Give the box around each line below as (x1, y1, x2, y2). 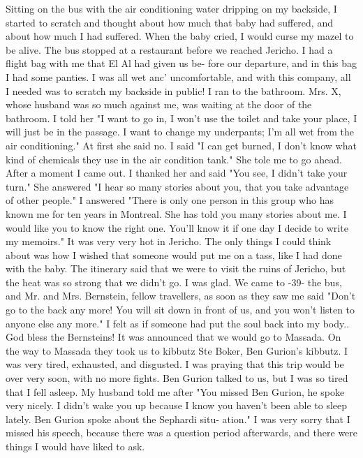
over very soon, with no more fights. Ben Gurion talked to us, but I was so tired (6, 371, 348, 385)
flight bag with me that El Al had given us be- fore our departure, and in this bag (6, 56, 357, 71)
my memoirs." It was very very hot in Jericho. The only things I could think (6, 234, 332, 249)
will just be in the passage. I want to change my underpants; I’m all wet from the (6, 124, 354, 139)
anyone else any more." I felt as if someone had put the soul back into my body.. (6, 316, 350, 330)
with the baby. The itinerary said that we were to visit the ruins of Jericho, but (6, 261, 346, 276)
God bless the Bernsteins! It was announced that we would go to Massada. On (6, 330, 341, 344)
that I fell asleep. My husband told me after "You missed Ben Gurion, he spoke (6, 384, 345, 399)
